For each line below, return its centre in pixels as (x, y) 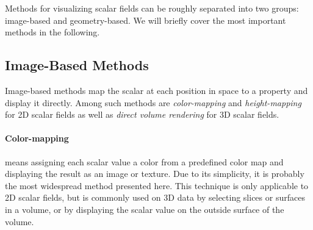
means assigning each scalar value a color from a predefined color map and (144, 161)
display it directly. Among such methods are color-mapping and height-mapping (153, 102)
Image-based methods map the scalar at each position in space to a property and (156, 90)
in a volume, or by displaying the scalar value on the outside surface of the (145, 209)
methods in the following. (52, 32)
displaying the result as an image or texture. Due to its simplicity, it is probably (155, 174)
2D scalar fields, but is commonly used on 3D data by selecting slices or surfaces (155, 197)
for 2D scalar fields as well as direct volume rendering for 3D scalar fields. (142, 114)
